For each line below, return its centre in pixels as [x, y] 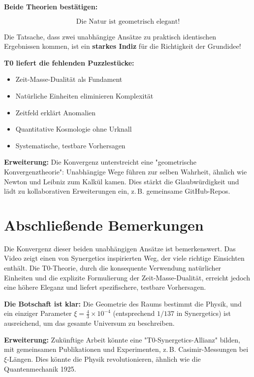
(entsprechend [134, 313]
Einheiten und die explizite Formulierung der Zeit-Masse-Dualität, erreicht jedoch [127, 277]
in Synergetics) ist [204, 313]
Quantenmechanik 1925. [40, 368]
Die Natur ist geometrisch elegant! [128, 21]
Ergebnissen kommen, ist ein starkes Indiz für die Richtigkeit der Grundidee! [123, 46]
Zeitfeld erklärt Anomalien [56, 112]
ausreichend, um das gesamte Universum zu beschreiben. [89, 323]
